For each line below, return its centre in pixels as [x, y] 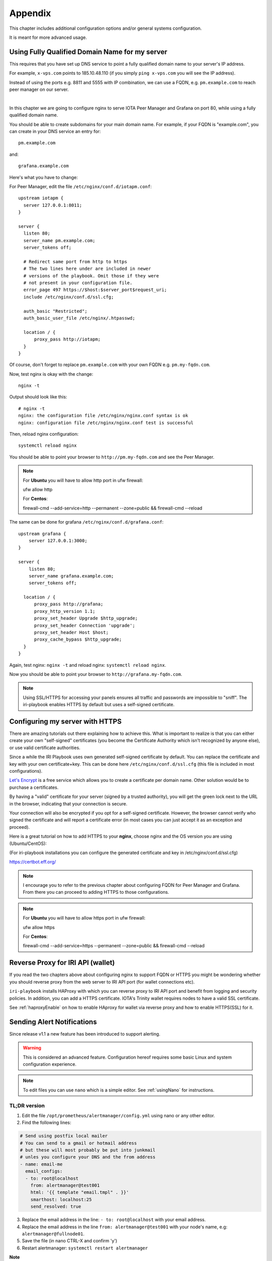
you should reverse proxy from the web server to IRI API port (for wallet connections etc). [102, 982]
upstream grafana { [42, 534]
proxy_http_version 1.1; [65, 611]
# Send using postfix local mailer [64, 1136]
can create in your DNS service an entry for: [55, 131]
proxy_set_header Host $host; [71, 633]
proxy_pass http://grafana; [69, 604]
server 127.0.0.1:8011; [53, 205]
